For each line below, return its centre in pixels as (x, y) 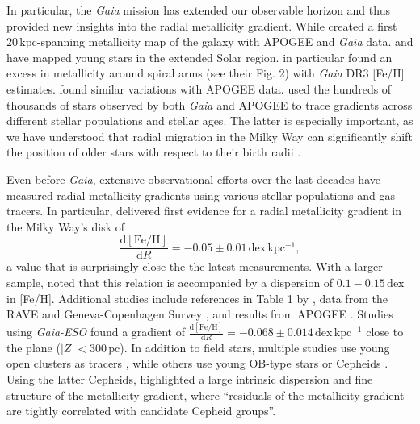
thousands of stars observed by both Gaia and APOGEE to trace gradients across (210, 104)
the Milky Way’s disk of (66, 226)
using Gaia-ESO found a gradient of (96, 332)
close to (385, 332)
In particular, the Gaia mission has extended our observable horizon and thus (198, 10)
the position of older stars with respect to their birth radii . (154, 152)
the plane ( (34, 347)
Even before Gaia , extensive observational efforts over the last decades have (193, 179)
